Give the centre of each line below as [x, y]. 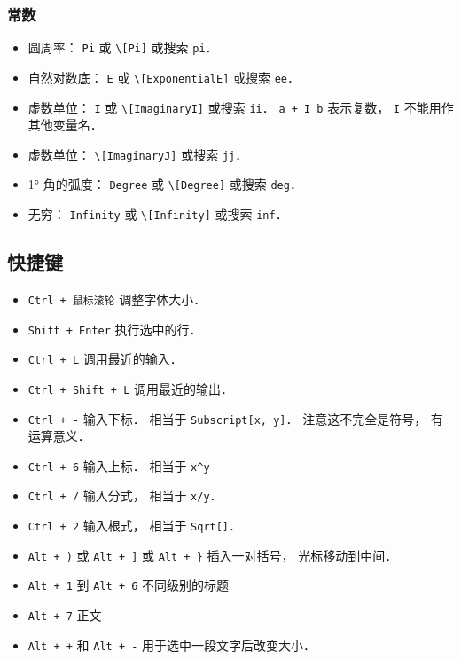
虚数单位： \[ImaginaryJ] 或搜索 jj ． [138, 154]
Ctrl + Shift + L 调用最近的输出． [131, 388]
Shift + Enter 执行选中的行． [115, 329]
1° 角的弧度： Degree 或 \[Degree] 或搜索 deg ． [165, 184]
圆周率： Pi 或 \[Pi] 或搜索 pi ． [123, 47]
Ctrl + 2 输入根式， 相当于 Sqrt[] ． [135, 526]
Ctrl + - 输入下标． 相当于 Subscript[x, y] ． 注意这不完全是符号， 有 [235, 418]
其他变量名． [65, 125]
